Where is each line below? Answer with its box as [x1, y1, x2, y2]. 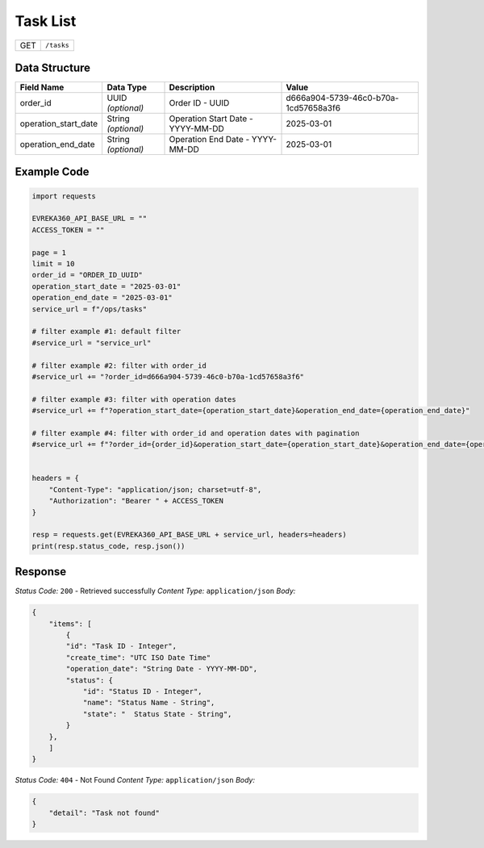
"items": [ [48, 619, 92, 629]
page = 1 [31, 248, 67, 257]
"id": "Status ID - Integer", [82, 687, 202, 696]
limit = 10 [31, 259, 75, 269]
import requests [31, 191, 97, 201]
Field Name [19, 81, 65, 93]
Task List [15, 12, 77, 30]
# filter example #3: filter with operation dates [31, 395, 237, 403]
